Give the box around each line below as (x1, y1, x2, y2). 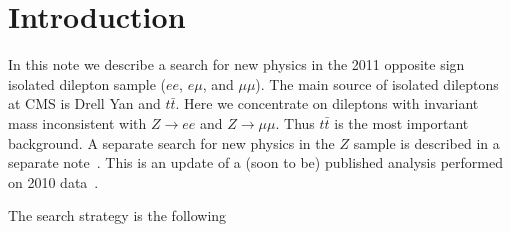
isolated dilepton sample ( (8, 73, 167, 94)
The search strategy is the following (8, 205, 227, 226)
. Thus (275, 112, 315, 133)
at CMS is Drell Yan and (8, 93, 161, 114)
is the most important (334, 112, 469, 133)
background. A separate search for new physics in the (8, 132, 335, 153)
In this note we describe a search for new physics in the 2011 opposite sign (8, 54, 465, 75)
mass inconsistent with (8, 112, 147, 133)
